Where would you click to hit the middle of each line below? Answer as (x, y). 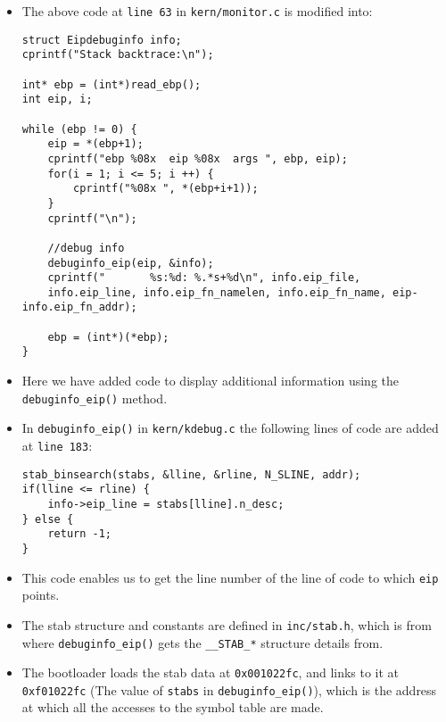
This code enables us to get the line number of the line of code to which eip (230, 577)
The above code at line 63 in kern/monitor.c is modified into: (197, 11)
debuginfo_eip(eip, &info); (131, 263)
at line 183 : (57, 445)
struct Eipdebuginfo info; (102, 40)
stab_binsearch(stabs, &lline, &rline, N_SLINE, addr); (191, 474)
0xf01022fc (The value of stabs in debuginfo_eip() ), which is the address (229, 689)
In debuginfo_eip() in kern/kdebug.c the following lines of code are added (230, 428)
